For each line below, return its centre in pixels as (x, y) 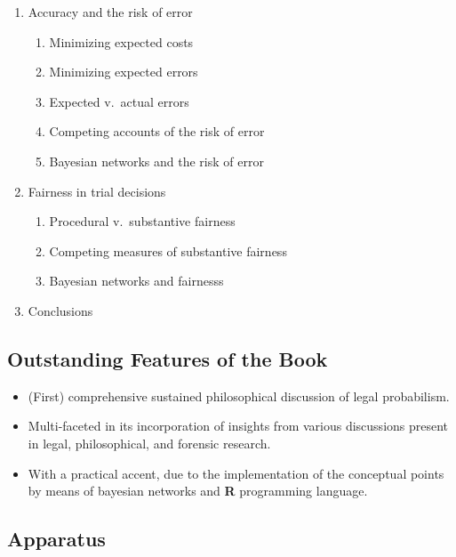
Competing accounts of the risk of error (157, 131)
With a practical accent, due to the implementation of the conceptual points (236, 473)
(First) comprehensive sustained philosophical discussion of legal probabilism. (239, 396)
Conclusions (60, 310)
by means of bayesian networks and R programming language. (198, 491)
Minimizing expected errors (124, 72)
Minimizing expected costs (121, 41)
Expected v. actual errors (119, 101)
